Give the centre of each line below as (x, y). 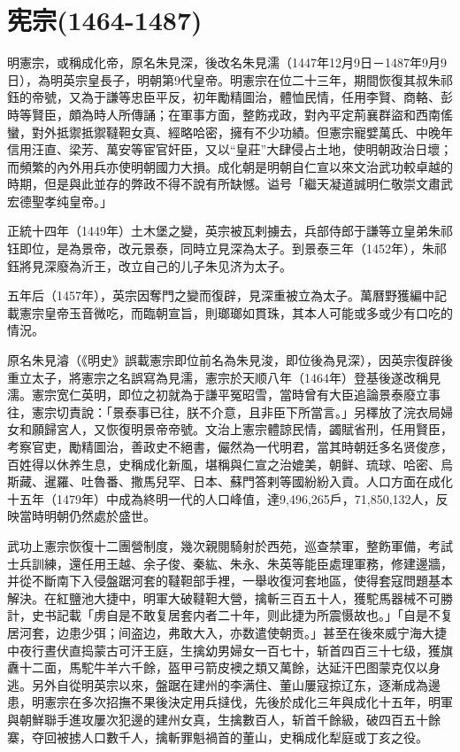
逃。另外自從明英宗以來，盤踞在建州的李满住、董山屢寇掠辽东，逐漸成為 (218, 684)
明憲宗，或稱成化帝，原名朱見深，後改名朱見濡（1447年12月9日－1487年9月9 (227, 62)
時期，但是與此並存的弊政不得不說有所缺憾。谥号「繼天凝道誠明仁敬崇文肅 (224, 184)
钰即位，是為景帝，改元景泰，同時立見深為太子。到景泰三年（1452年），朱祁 (227, 248)
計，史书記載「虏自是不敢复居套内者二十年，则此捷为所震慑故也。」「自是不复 (230, 615)
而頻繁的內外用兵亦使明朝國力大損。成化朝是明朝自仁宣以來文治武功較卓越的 (230, 166)
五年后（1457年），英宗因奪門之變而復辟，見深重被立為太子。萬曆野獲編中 (221, 295)
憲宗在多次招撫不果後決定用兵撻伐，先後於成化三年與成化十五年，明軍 (248, 702)
